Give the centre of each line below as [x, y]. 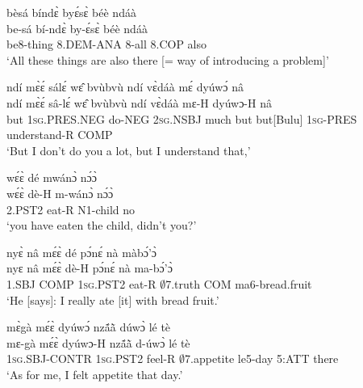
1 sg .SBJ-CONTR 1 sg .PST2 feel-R [91, 358]
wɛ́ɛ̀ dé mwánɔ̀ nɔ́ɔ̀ [52, 177]
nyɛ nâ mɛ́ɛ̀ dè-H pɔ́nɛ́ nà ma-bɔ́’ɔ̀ [90, 268]
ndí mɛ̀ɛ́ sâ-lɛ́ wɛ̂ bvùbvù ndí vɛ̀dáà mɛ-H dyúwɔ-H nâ [139, 102]
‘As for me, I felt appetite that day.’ [95, 374]
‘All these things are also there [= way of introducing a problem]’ [168, 59]
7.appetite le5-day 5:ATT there [262, 358]
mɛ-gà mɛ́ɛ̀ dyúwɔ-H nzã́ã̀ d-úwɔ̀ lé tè [98, 342]
